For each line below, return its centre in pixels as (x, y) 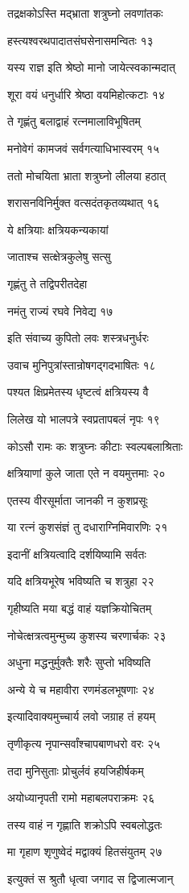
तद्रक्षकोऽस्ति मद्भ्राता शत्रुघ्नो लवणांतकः (85, 13)
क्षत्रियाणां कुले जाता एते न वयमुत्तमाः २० (86, 473)
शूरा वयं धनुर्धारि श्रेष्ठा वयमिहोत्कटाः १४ (86, 94)
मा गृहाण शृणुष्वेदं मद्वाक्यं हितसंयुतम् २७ (85, 852)
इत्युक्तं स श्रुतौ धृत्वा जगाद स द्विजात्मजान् (90, 879)
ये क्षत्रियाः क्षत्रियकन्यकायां (58, 229)
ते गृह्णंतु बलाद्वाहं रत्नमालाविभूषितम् (74, 121)
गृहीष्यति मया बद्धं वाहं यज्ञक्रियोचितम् (80, 608)
